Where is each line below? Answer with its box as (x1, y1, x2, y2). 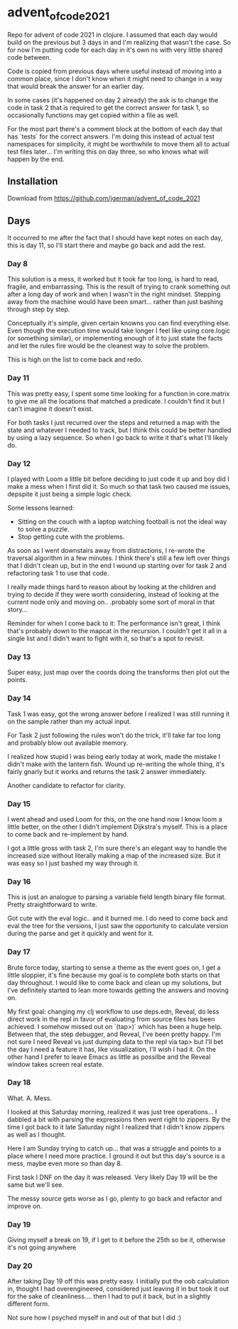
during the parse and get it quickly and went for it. (7, 929, 154, 938)
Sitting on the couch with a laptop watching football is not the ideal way (17, 517, 227, 526)
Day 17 (7, 947, 31, 957)
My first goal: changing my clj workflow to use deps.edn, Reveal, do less (7, 1007, 220, 1016)
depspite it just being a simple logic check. (7, 490, 133, 498)
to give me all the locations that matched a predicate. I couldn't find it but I (7, 397, 225, 405)
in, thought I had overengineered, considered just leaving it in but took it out (7, 1284, 229, 1293)
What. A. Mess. (7, 1094, 52, 1102)
